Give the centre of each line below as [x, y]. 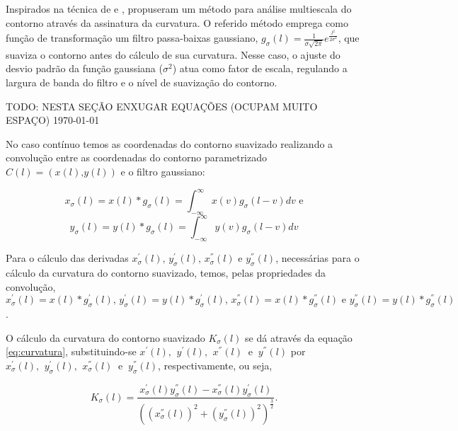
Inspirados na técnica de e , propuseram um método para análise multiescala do [179, 8]
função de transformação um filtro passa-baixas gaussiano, [132, 38]
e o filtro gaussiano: [163, 172]
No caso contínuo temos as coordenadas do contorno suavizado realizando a [170, 143]
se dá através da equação [299, 337]
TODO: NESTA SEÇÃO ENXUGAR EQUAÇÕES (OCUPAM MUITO [162, 106]
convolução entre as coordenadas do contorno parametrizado [137, 157]
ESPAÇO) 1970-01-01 [53, 120]
